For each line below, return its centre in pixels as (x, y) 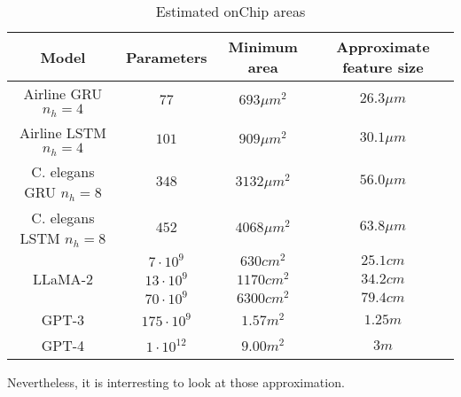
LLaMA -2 (63, 278)
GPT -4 (63, 345)
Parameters (166, 57)
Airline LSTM (63, 132)
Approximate (383, 47)
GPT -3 (63, 319)
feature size (383, 67)
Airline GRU (63, 93)
